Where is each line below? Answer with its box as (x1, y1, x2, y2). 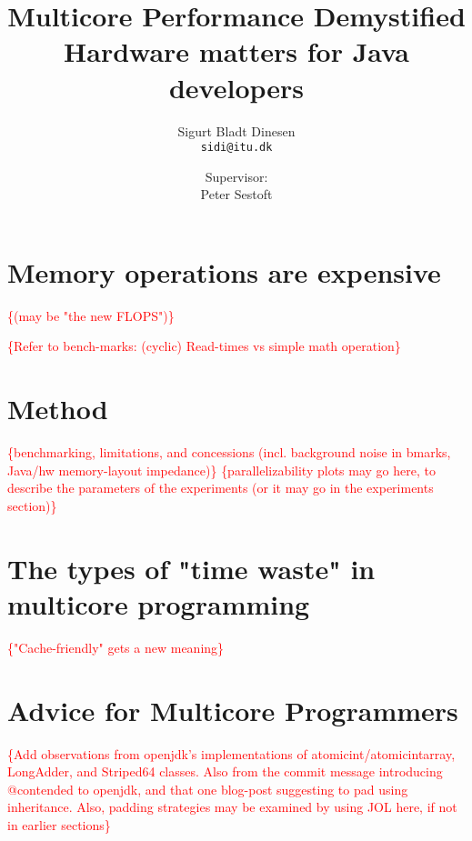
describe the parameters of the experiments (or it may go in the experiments (7, 478, 434, 497)
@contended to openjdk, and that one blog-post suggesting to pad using (7, 779, 408, 798)
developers (168, 68, 305, 105)
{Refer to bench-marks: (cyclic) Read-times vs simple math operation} (7, 336, 401, 355)
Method (7, 390, 108, 427)
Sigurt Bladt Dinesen (177, 121, 296, 140)
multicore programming (7, 585, 310, 622)
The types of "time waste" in (7, 549, 376, 586)
